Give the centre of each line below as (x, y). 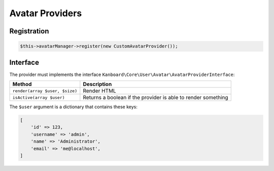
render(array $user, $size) (45, 91)
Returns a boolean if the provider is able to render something (156, 98)
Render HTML (99, 91)
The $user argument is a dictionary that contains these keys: (74, 107)
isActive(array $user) (39, 97)
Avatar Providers (46, 13)
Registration (29, 31)
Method (22, 84)
